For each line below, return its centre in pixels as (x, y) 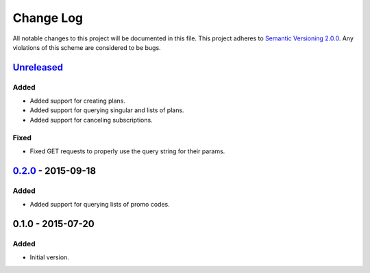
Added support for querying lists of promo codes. (100, 205)
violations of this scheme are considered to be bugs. (87, 47)
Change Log (48, 18)
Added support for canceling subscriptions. (91, 120)
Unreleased (38, 67)
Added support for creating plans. (78, 101)
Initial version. (50, 257)
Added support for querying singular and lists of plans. (107, 110)
